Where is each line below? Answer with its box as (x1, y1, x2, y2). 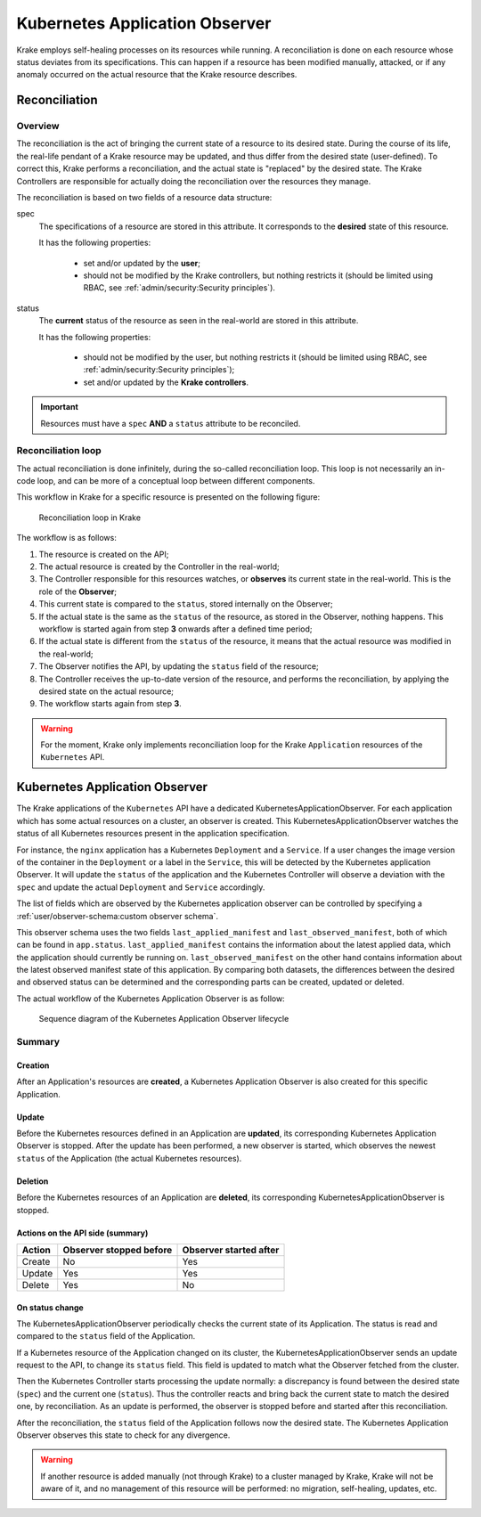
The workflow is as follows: (16, 533, 118, 543)
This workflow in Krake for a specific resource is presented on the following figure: (16, 492, 321, 502)
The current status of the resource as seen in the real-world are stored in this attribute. (38, 315, 359, 326)
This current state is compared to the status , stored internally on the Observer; (38, 599, 333, 609)
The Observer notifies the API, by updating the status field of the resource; (38, 661, 320, 672)
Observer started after (182, 1244, 280, 1256)
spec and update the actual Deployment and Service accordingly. (16, 882, 265, 893)
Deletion (16, 1176, 49, 1187)
